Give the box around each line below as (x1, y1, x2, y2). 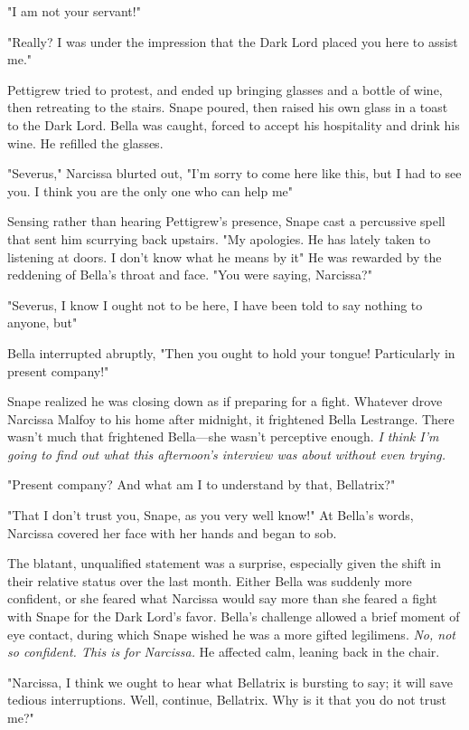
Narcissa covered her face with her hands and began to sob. (7, 523, 337, 542)
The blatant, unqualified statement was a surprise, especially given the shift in (7, 554, 442, 573)
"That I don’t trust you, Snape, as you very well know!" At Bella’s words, (7, 506, 414, 525)
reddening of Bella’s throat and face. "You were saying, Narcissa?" (7, 265, 372, 284)
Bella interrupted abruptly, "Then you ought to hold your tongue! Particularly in (7, 343, 455, 362)
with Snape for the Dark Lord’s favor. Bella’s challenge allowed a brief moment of (7, 607, 460, 626)
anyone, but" (7, 313, 78, 332)
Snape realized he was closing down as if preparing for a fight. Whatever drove (7, 392, 443, 411)
